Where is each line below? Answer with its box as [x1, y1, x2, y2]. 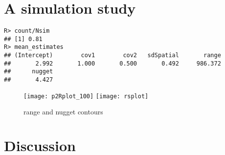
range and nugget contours [23, 107, 103, 117]
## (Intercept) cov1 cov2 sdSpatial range [4, 52, 221, 59]
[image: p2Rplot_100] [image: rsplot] [23, 92, 149, 100]
